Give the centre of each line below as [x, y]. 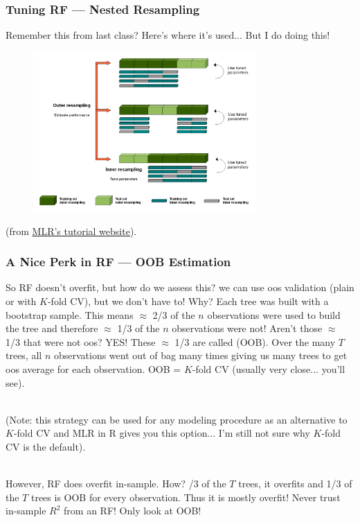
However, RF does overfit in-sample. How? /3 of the [116, 484]
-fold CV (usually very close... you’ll [269, 369]
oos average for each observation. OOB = [93, 369]
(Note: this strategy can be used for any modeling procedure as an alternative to [177, 419]
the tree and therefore [52, 328]
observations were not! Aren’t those [247, 328]
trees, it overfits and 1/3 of [295, 484]
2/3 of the [174, 314]
